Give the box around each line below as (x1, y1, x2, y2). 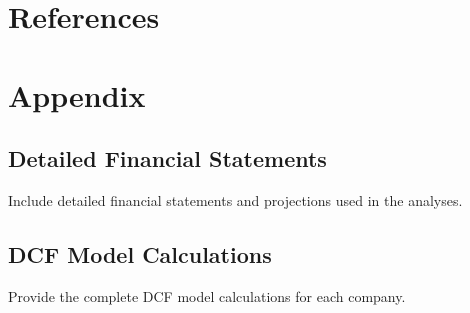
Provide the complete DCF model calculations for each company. (8, 285, 406, 306)
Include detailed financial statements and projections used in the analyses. (8, 189, 463, 210)
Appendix (8, 74, 146, 115)
